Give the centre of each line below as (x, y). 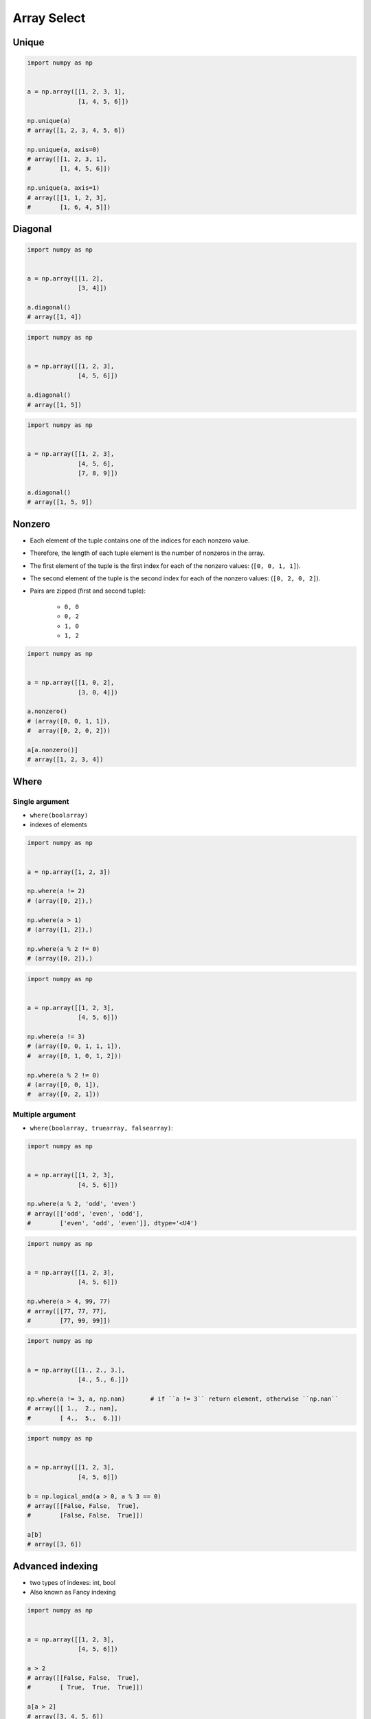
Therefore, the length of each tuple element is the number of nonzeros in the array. (147, 553)
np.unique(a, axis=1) (64, 188)
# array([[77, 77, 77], (67, 1311)
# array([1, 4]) (55, 317)
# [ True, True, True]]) (85, 1687)
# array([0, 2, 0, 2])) (69, 731)
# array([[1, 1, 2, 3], (67, 197)
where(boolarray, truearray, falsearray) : (101, 1128)
